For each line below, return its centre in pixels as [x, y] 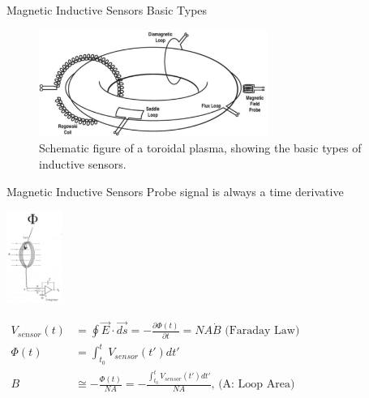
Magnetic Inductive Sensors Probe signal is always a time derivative [175, 191]
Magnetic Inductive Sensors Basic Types [107, 10]
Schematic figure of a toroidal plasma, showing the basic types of [200, 148]
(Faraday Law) [262, 331]
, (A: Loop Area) [253, 385]
